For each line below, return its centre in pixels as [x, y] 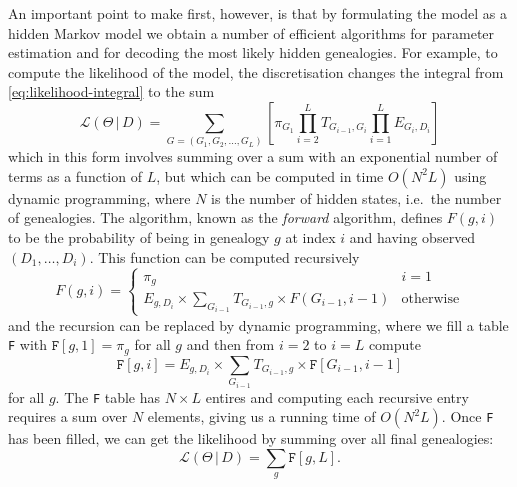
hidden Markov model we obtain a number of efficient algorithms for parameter [251, 32]
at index [310, 237]
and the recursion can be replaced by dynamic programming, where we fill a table [258, 324]
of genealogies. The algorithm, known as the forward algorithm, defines [225, 217]
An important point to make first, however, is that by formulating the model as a [257, 13]
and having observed [412, 237]
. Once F [467, 416]
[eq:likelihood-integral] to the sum [111, 91]
